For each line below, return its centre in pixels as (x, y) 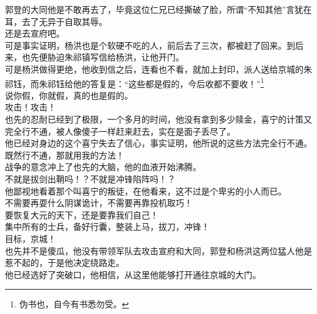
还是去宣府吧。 (35, 33)
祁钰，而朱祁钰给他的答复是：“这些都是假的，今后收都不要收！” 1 (135, 82)
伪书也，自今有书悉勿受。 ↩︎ (74, 304)
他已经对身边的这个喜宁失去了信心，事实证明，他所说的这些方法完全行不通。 (158, 143)
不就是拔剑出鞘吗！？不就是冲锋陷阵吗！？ (90, 178)
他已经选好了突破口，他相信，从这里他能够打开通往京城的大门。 (133, 274)
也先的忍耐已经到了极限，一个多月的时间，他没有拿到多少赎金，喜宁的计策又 (158, 119)
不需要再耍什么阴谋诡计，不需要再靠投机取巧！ (99, 203)
